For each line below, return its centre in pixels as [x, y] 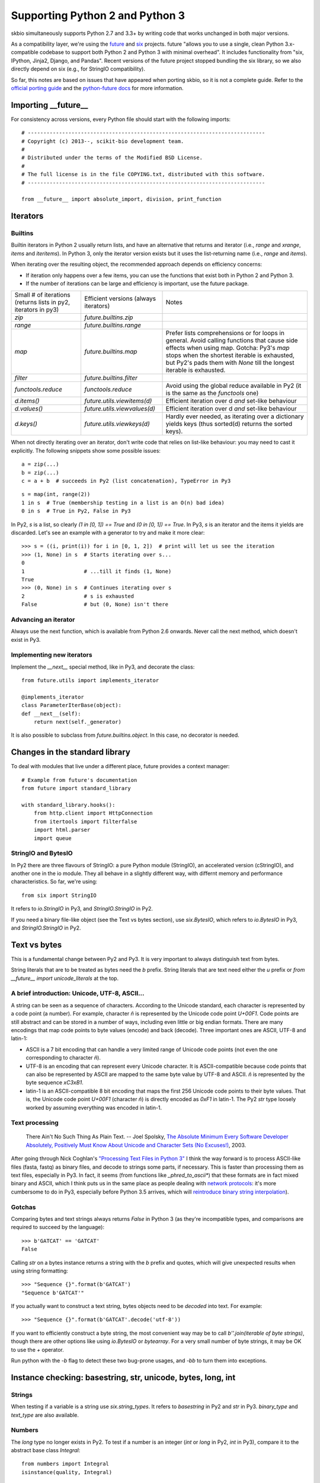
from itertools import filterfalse [85, 821]
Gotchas [23, 1207]
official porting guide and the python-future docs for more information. [97, 88]
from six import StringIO [59, 895]
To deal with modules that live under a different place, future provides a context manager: [120, 766]
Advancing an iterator [43, 619]
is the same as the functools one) [212, 393]
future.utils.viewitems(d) [118, 401]
